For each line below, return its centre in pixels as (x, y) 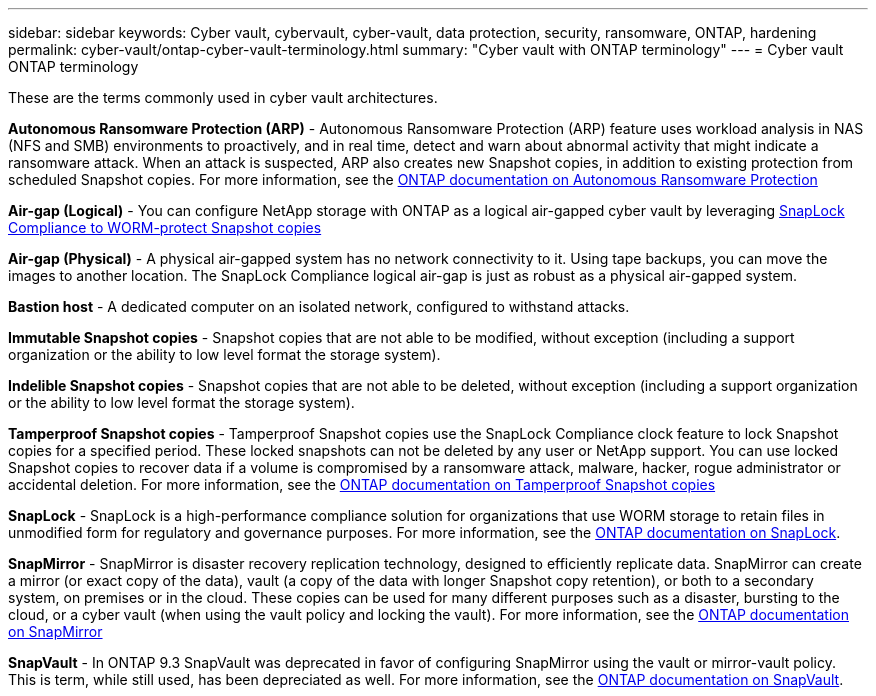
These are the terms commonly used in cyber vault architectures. (223, 97)
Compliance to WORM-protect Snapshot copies (165, 227)
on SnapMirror (55, 631)
